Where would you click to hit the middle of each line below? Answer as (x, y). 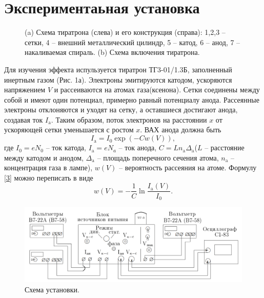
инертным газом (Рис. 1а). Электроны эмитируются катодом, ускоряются (118, 79)
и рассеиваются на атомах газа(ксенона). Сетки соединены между (157, 90)
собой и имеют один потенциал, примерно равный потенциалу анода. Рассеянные (132, 99)
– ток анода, (138, 147)
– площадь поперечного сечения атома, (158, 157)
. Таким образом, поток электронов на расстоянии (129, 119)
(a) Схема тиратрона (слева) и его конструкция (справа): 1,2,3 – (125, 32)
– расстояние (225, 147)
